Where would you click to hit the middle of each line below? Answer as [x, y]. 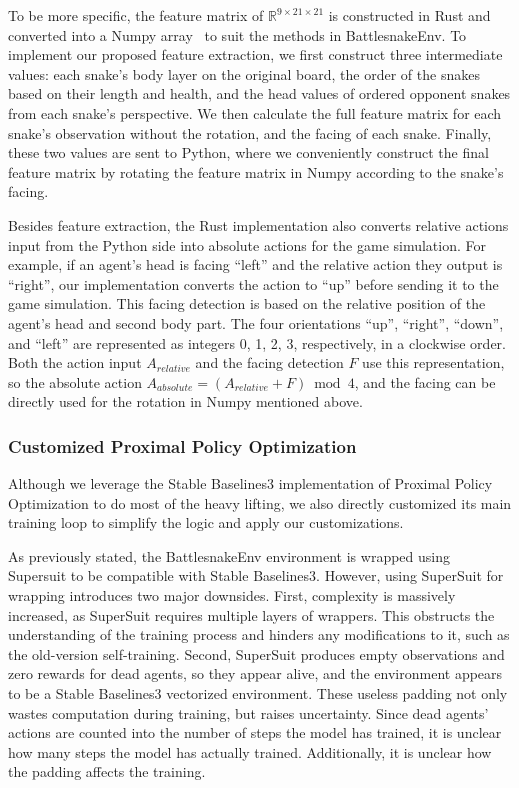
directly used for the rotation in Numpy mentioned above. [185, 401]
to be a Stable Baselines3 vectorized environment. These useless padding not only [258, 693]
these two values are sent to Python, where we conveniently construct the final [248, 152]
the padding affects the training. [107, 771]
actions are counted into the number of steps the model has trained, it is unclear [255, 732]
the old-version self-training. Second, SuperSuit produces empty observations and [256, 653]
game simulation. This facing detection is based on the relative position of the [247, 303]
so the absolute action [75, 381]
